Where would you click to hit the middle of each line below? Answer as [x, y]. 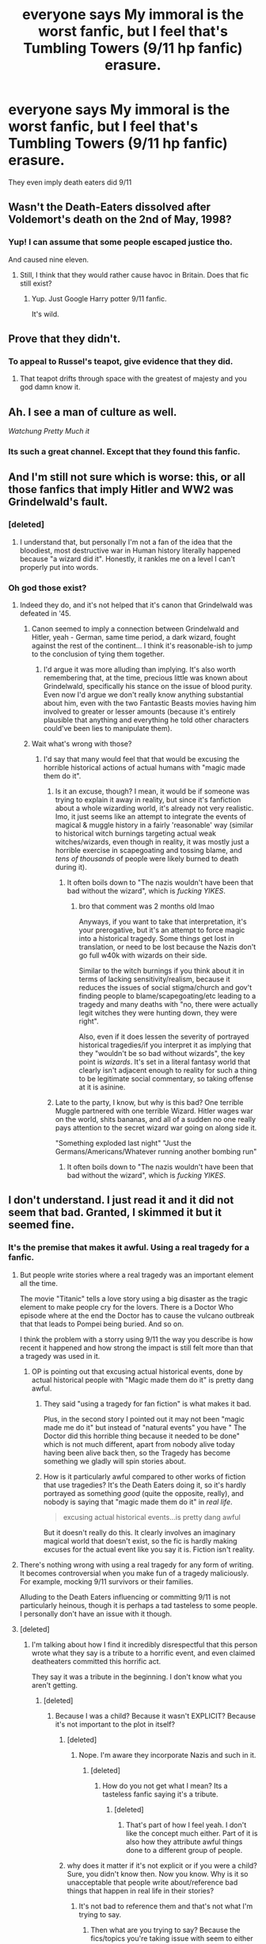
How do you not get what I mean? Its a [165, 1785]
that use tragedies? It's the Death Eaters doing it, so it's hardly [145, 1485]
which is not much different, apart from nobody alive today [139, 1444]
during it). [71, 867]
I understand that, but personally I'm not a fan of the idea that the [126, 541]
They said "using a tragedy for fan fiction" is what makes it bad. [147, 1403]
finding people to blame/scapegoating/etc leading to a [167, 996]
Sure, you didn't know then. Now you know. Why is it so [158, 1873]
